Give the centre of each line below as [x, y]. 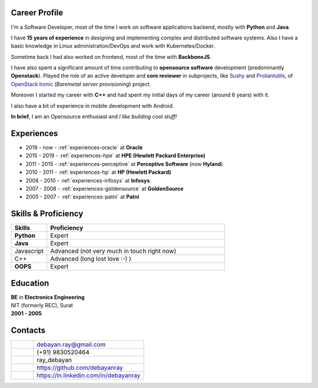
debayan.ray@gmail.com [71, 344]
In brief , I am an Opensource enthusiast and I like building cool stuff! [94, 117]
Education [30, 283]
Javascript [29, 251]
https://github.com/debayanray [79, 368]
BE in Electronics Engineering [48, 297]
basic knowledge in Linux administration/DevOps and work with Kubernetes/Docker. [113, 46]
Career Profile [37, 13]
